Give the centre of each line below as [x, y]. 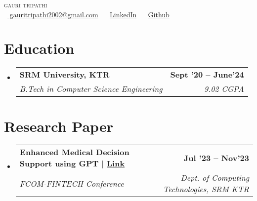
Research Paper [59, 126]
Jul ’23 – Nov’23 [216, 158]
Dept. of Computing [215, 178]
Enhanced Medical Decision [74, 152]
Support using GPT [59, 163]
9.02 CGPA [224, 89]
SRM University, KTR [64, 75]
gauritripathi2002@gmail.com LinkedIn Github [89, 14]
